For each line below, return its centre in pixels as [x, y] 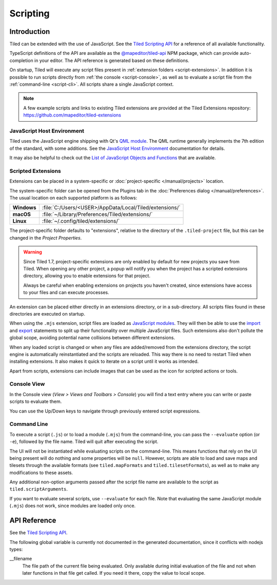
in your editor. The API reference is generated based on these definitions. [112, 60]
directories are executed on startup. [47, 314]
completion [21, 60]
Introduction [30, 32]
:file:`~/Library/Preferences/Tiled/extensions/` [97, 215]
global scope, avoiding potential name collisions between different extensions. [92, 338]
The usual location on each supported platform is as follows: [73, 198]
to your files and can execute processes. [66, 292]
